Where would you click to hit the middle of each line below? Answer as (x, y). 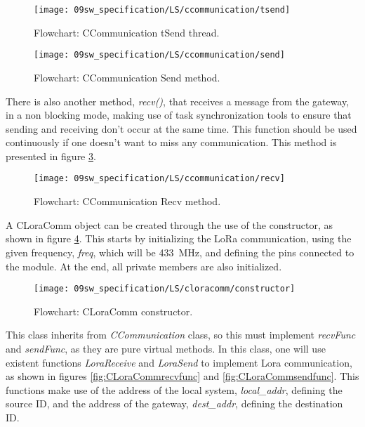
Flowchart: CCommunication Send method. (127, 77)
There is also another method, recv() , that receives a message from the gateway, (178, 101)
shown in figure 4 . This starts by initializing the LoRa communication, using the (179, 238)
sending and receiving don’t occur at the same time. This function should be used (181, 128)
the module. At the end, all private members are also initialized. (144, 266)
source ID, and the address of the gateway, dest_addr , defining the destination (174, 403)
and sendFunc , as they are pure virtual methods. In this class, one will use (166, 348)
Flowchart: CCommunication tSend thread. (127, 32)
